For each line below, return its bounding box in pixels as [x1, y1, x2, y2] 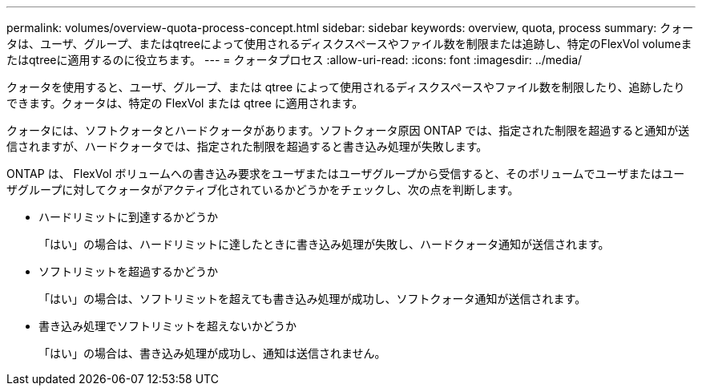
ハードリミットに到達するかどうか [38, 210, 218, 224]
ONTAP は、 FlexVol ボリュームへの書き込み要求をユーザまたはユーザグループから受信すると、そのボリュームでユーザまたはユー [6, 167, 685, 180]
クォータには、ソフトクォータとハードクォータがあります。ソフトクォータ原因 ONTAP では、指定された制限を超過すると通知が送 [6, 123, 690, 137]
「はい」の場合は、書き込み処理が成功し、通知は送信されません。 [38, 346, 386, 360]
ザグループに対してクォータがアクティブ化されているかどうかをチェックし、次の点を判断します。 [6, 183, 519, 196]
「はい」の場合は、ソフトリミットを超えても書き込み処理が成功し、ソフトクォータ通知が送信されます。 [38, 292, 587, 305]
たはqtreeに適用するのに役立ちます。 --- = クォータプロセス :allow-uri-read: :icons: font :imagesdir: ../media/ [6, 53, 583, 67]
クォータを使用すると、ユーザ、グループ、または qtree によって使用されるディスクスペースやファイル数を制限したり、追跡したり [6, 80, 685, 94]
